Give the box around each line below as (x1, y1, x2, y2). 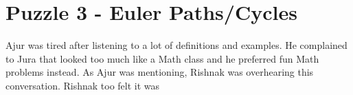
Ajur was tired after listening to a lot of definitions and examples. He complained (5, 38, 348, 52)
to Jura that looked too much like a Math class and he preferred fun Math (5, 51, 319, 65)
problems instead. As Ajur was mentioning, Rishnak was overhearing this (5, 65, 314, 79)
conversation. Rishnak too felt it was (5, 78, 160, 92)
